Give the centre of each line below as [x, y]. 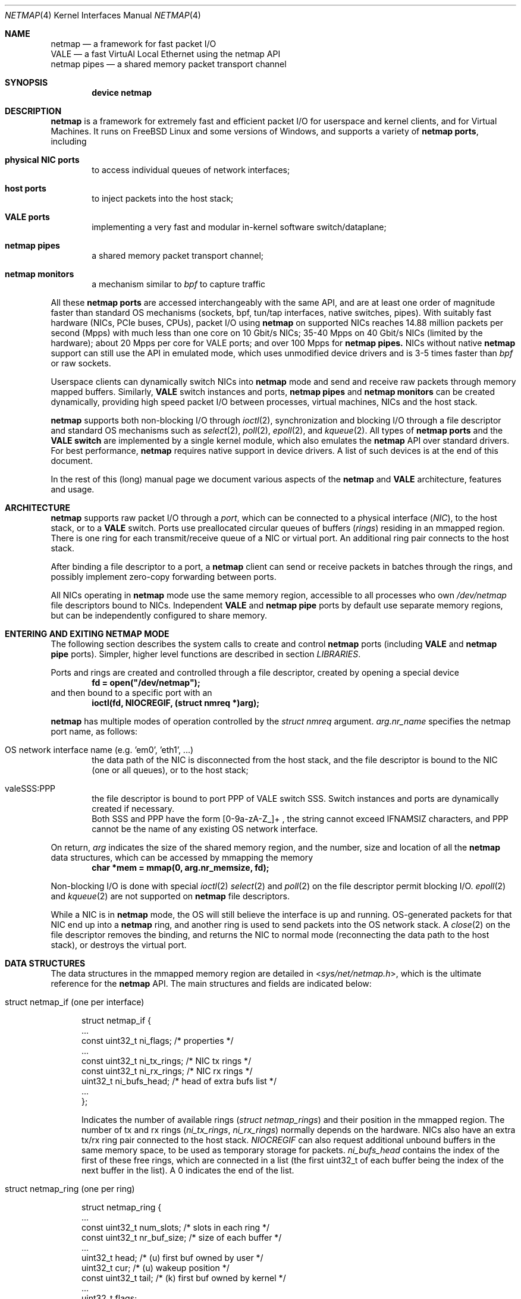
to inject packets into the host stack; [163, 198]
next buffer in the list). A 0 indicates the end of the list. [188, 1170]
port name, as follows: [94, 731]
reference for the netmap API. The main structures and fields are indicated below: [211, 983]
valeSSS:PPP [30, 788]
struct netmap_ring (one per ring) [70, 1189]
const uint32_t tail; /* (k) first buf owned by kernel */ [184, 1278]
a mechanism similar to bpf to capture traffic [179, 284]
